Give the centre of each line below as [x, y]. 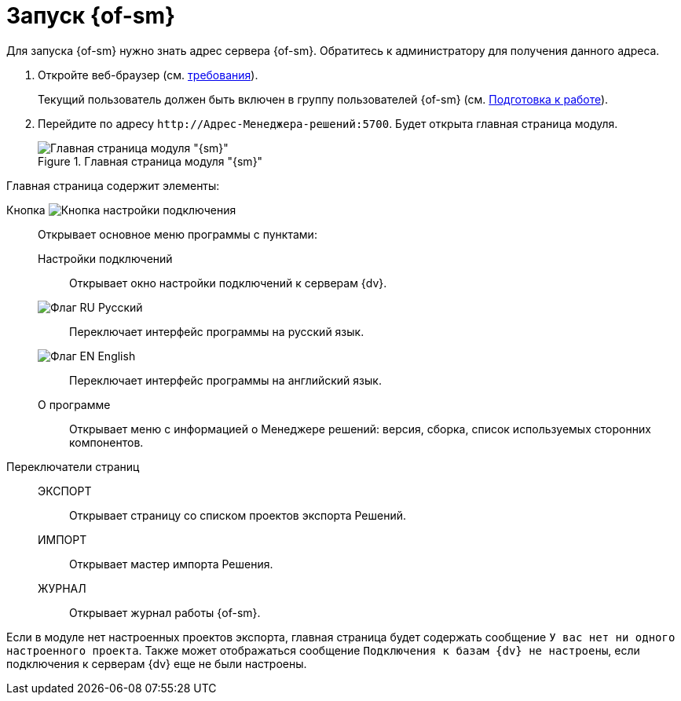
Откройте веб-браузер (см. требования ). [148, 75]
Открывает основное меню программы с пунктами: [178, 234]
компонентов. [106, 442]
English [117, 356]
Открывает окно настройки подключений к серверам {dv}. [228, 283]
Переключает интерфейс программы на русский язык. [217, 331]
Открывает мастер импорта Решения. [171, 564]
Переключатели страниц [73, 466]
